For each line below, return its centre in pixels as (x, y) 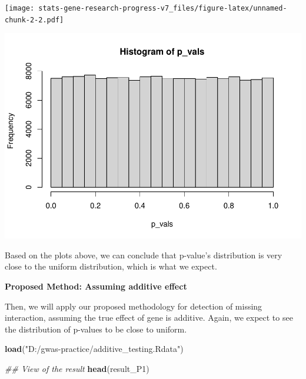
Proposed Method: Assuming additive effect (96, 286)
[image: (20, 8)
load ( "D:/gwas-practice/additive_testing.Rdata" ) (94, 349)
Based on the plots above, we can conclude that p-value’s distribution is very (144, 255)
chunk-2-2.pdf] (34, 20)
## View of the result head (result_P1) (77, 368)
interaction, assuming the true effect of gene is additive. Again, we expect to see (149, 318)
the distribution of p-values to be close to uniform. (96, 329)
